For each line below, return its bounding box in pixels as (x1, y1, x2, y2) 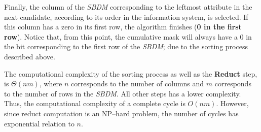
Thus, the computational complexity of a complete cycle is (4, 98, 185, 109)
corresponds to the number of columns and (71, 78, 204, 89)
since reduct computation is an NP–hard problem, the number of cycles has (4, 108, 239, 118)
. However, (216, 98, 249, 109)
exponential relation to (4, 118, 74, 128)
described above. (4, 51, 55, 61)
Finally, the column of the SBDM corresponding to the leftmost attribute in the (4, 2, 252, 12)
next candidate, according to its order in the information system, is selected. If (4, 11, 248, 22)
